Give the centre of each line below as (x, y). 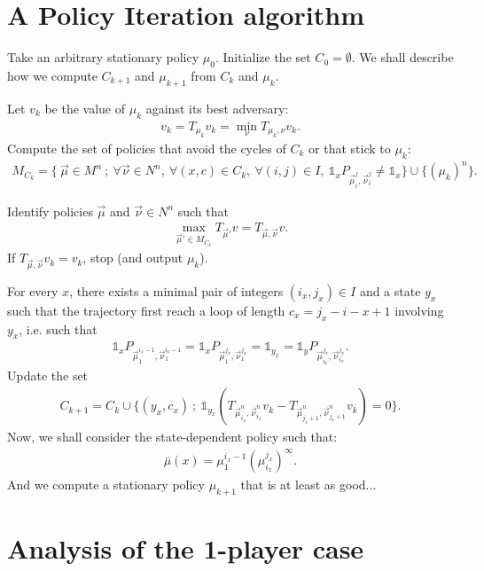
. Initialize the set (263, 57)
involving (419, 310)
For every (33, 290)
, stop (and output (133, 258)
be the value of (85, 108)
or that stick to (350, 148)
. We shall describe (402, 57)
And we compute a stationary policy (106, 485)
